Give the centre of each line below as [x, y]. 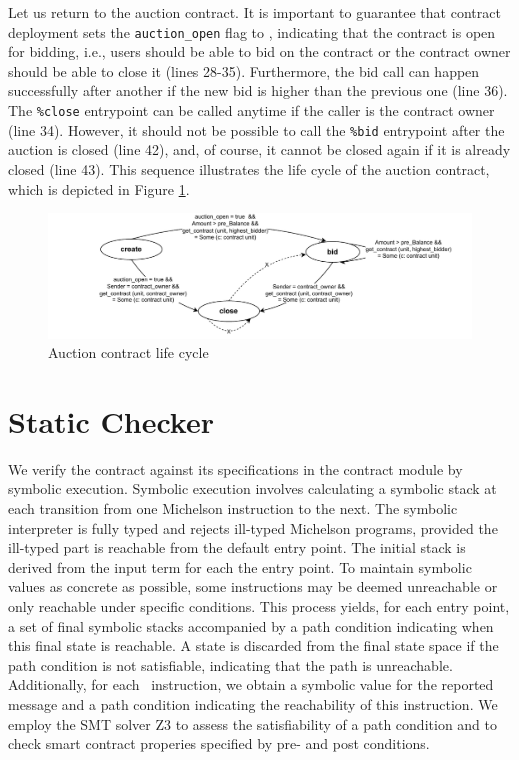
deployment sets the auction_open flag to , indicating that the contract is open [252, 31]
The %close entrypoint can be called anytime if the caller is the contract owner [251, 110]
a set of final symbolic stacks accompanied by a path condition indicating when [251, 625]
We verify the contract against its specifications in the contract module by [235, 468]
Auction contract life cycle [128, 352]
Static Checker [111, 420]
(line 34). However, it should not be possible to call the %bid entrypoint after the [256, 129]
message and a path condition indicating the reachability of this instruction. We [253, 704]
